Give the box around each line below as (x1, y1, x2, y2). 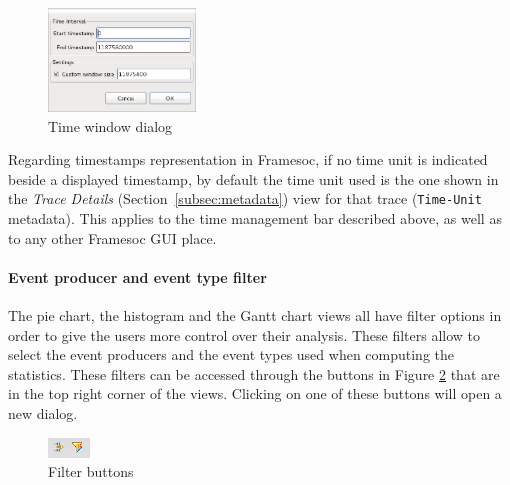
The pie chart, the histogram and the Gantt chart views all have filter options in (8, 305, 502, 325)
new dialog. (8, 402, 78, 423)
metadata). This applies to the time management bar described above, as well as (8, 208, 502, 229)
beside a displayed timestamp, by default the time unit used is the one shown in (8, 168, 499, 189)
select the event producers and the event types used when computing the (8, 344, 455, 365)
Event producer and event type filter (8, 266, 267, 287)
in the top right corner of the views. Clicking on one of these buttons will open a (8, 383, 502, 404)
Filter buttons (48, 461, 134, 482)
